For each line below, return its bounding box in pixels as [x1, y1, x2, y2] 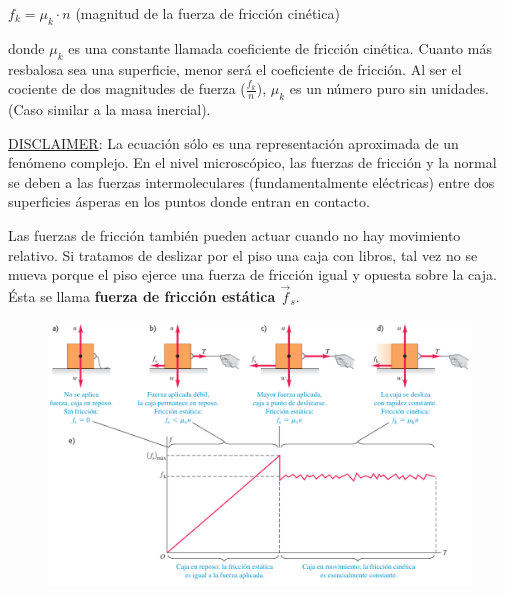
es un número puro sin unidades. [289, 78, 489, 99]
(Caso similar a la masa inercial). [8, 98, 211, 119]
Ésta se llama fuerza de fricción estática [8, 285, 276, 306]
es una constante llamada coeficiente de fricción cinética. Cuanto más [68, 37, 492, 58]
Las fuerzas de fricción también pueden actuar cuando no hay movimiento [8, 224, 461, 245]
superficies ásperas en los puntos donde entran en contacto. [8, 191, 370, 212]
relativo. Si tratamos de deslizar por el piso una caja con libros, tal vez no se [8, 244, 478, 265]
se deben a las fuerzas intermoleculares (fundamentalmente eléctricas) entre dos [8, 171, 495, 192]
